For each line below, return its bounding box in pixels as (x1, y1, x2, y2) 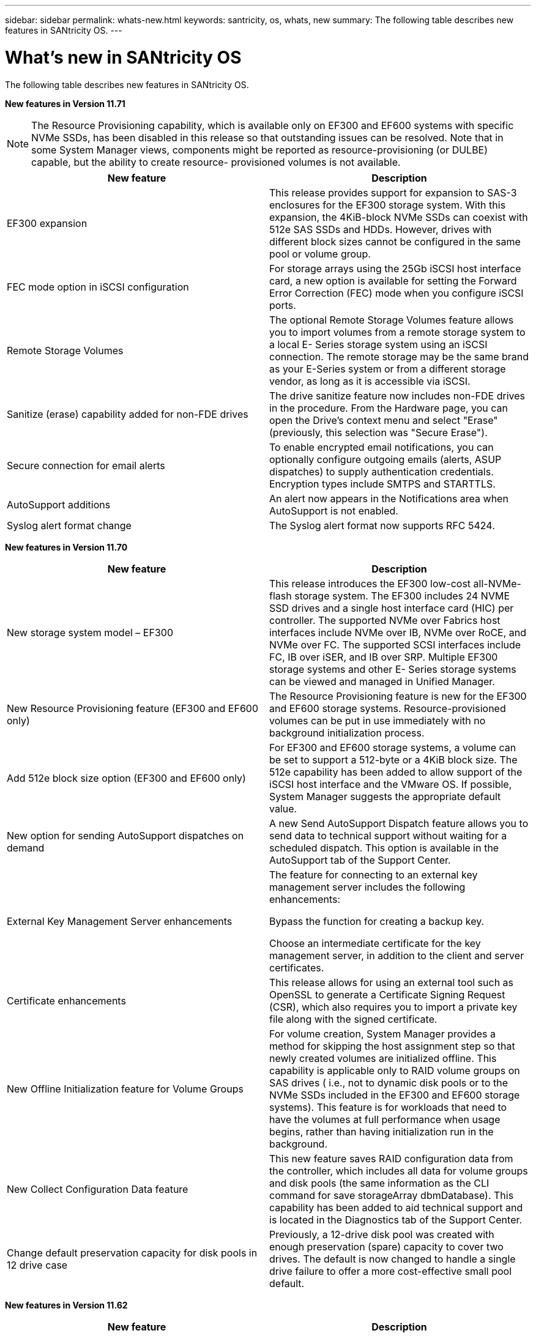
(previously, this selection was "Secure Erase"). (269, 426, 488, 439)
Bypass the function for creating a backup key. (269, 915, 485, 927)
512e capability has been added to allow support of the (269, 765, 523, 778)
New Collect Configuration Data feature (7, 1182, 188, 1195)
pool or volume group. (269, 247, 371, 260)
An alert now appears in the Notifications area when (269, 492, 508, 505)
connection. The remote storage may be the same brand (269, 350, 529, 363)
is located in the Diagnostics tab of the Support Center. (269, 1213, 523, 1226)
